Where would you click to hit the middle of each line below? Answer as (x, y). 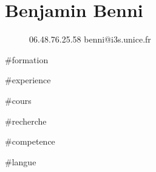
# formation (27, 59)
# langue (21, 161)
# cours (18, 100)
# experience (28, 80)
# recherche (26, 121)
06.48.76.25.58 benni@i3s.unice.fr (90, 39)
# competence (30, 141)
